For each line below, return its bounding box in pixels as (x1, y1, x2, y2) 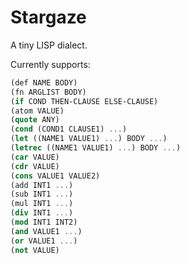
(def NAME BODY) (10, 77, 78, 88)
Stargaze (10, 6, 87, 29)
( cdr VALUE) (10, 161, 60, 171)
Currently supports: (10, 58, 91, 70)
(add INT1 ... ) (10, 180, 74, 190)
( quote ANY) (10, 115, 60, 125)
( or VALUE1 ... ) (10, 236, 78, 246)
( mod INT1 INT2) (10, 217, 78, 228)
